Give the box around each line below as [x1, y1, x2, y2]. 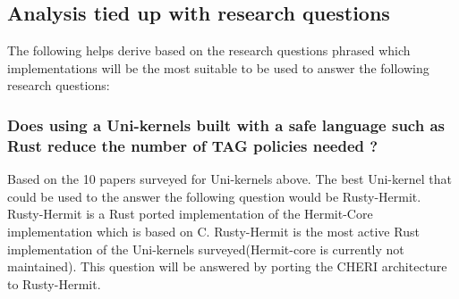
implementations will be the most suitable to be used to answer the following [7, 58, 429, 77]
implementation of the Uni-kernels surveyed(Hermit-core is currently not [7, 239, 404, 258]
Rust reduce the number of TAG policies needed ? [7, 134, 378, 156]
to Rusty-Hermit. [7, 274, 101, 293]
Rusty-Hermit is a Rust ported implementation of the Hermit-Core [7, 204, 373, 223]
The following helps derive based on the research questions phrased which [7, 41, 411, 60]
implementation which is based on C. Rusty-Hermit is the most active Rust [7, 221, 420, 240]
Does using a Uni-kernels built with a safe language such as [7, 113, 445, 136]
